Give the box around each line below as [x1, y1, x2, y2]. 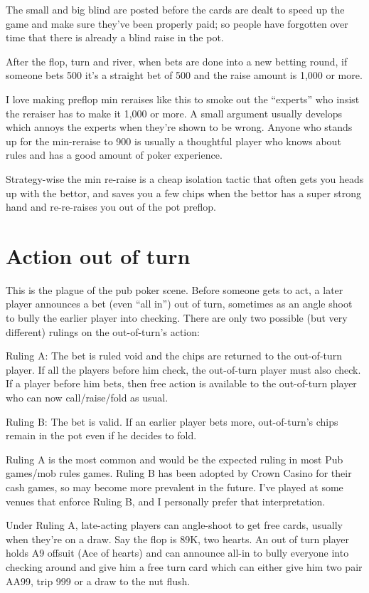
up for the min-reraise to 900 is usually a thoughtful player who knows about [6, 133, 341, 148]
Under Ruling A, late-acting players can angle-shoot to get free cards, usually [6, 518, 343, 532]
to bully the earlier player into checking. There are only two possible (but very [6, 310, 348, 325]
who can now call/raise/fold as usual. [6, 390, 169, 404]
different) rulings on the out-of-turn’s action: [6, 324, 200, 339]
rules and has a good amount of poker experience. [6, 147, 223, 162]
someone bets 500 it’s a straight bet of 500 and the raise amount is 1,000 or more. [6, 68, 363, 83]
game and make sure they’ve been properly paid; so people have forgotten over [6, 16, 348, 31]
